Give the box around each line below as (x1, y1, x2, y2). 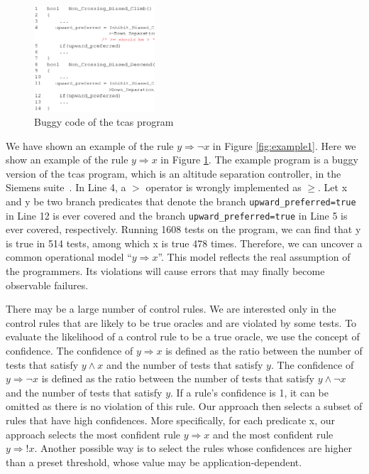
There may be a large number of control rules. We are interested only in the (6, 301, 336, 316)
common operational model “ (6, 249, 132, 264)
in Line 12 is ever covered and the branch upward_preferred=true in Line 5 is (6, 208, 348, 222)
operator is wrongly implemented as (145, 180, 302, 195)
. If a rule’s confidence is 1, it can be (170, 384, 329, 399)
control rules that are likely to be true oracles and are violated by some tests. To (6, 315, 357, 330)
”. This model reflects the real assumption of (158, 249, 351, 264)
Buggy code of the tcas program (34, 114, 174, 129)
